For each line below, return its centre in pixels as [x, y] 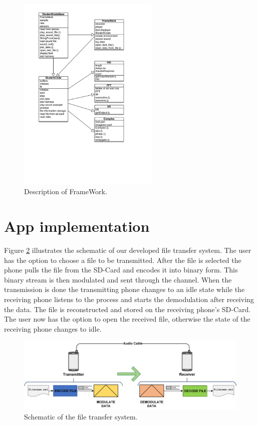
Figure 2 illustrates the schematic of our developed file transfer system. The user [128, 250]
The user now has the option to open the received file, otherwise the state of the [127, 319]
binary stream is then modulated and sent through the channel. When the [118, 279]
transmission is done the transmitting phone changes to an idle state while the [124, 289]
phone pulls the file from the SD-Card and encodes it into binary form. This [121, 270]
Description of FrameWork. [66, 191]
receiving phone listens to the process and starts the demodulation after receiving [129, 299]
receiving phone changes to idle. [53, 328]
